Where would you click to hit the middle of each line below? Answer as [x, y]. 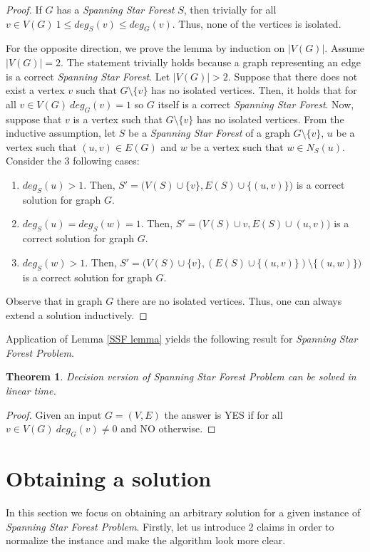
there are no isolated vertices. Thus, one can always [229, 301]
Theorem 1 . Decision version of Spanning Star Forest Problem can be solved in [181, 376]
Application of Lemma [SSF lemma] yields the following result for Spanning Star [182, 339]
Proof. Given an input [54, 414]
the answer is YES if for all [223, 414]
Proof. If [24, 9]
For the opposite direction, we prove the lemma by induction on [145, 48]
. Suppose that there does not [293, 76]
